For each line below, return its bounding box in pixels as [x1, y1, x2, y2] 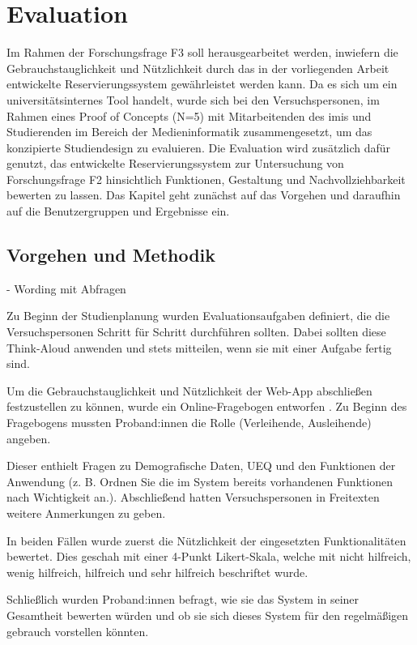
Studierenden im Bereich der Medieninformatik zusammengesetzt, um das [6, 123, 372, 140]
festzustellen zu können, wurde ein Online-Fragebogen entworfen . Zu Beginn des [6, 398, 407, 415]
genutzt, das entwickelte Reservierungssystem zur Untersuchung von [6, 155, 344, 172]
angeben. [6, 429, 51, 446]
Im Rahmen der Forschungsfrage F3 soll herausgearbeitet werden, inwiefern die [6, 44, 398, 61]
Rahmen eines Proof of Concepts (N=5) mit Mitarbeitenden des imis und [6, 107, 372, 124]
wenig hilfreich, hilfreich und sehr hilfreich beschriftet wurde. [6, 563, 308, 580]
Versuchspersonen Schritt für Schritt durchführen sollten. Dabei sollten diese [6, 323, 386, 340]
